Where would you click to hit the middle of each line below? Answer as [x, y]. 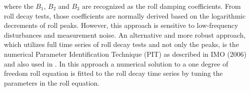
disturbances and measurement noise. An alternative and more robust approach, [125, 34]
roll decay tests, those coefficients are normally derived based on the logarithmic [125, 15]
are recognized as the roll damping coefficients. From [161, 6]
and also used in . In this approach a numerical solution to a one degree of [116, 63]
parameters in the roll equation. [52, 82]
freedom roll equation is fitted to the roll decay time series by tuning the [113, 73]
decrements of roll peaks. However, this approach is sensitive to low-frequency [121, 25]
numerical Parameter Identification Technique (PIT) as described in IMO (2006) [125, 54]
